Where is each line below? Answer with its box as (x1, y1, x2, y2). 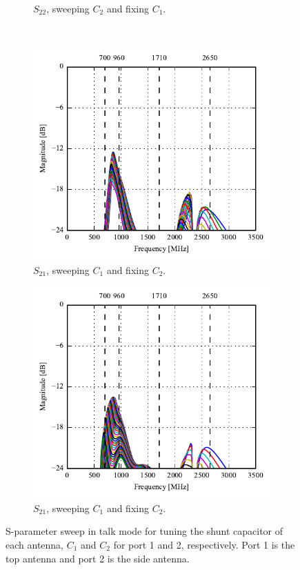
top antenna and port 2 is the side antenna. (6, 551, 190, 565)
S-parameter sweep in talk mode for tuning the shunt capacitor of (6, 524, 283, 538)
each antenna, (6, 537, 63, 551)
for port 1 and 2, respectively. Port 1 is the (113, 537, 295, 551)
